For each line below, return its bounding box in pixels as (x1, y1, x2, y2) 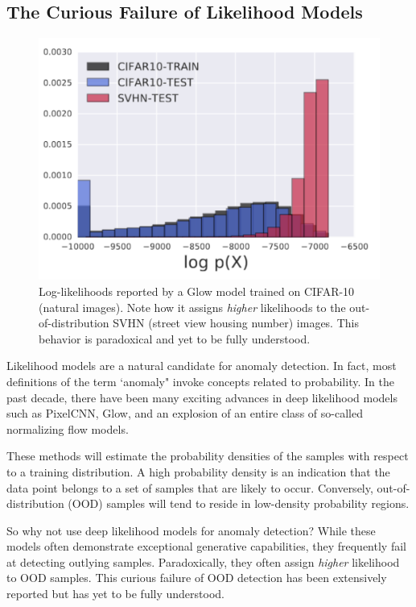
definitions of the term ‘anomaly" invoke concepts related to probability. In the (6, 372, 394, 389)
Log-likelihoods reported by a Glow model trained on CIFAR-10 (39, 282, 355, 299)
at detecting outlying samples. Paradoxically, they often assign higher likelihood (6, 553, 400, 570)
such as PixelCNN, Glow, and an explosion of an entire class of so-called (6, 405, 363, 422)
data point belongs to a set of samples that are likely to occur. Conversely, (6, 479, 373, 496)
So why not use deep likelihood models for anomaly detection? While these (6, 522, 376, 538)
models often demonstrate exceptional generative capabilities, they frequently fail (6, 538, 406, 555)
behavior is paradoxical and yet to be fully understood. (39, 330, 311, 347)
